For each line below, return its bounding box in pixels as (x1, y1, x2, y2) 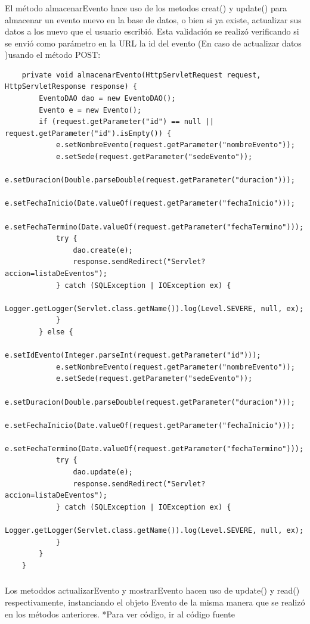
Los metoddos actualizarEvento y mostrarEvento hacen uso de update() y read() (5, 584, 300, 597)
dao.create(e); (73, 246, 133, 254)
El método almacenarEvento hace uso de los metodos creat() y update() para (5, 1, 287, 14)
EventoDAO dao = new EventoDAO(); (39, 94, 176, 103)
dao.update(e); (73, 468, 133, 477)
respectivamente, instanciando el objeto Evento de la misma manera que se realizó (5, 595, 305, 608)
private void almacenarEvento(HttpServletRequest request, (21, 70, 261, 79)
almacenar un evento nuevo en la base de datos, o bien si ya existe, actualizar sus (5, 13, 302, 26)
